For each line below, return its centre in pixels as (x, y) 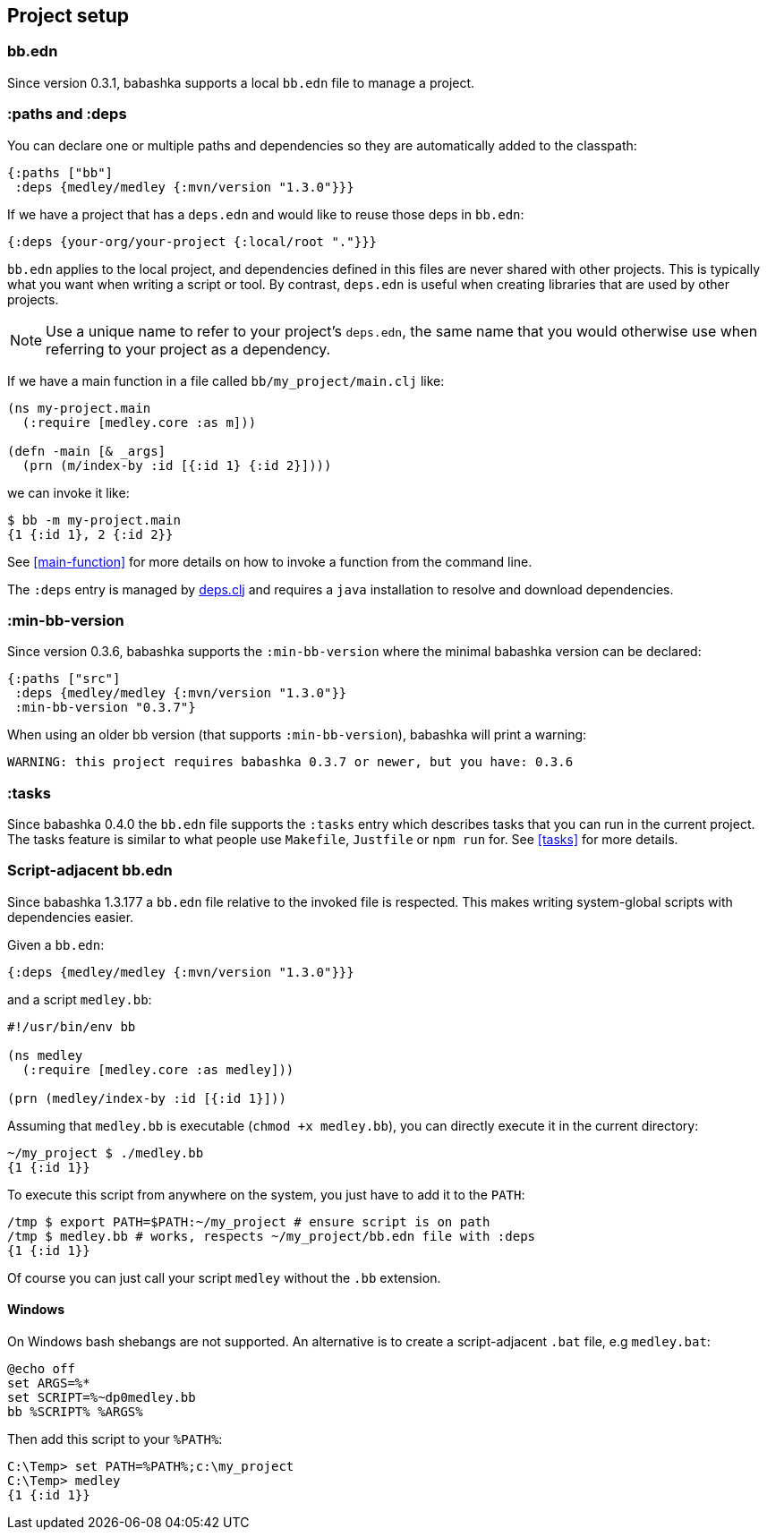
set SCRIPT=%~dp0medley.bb (102, 1398)
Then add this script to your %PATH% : (115, 1439)
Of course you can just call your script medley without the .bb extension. (224, 1277)
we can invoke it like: (68, 492)
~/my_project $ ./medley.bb (106, 1153)
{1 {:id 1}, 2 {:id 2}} (90, 534)
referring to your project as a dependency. (188, 349)
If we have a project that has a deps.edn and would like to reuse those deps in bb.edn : (266, 214)
